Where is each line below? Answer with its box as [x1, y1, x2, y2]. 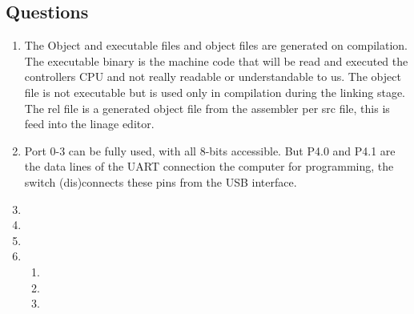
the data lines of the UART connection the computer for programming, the [24, 158, 394, 175]
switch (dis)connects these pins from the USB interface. [24, 173, 297, 190]
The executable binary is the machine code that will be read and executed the [24, 52, 408, 69]
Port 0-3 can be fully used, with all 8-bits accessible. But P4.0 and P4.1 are [24, 142, 396, 159]
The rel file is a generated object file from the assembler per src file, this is [24, 99, 390, 116]
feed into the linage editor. [24, 115, 155, 132]
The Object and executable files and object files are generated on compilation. [24, 37, 408, 54]
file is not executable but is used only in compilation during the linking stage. [24, 83, 406, 100]
